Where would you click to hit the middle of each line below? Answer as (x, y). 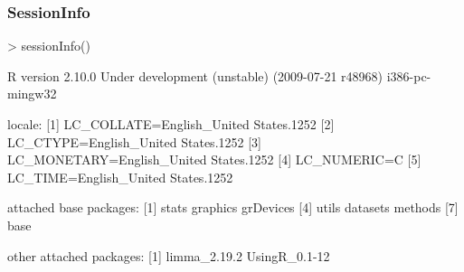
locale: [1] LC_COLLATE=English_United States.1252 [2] (171, 124)
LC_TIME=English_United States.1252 (120, 177)
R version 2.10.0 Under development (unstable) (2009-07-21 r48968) (195, 75)
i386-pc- (409, 75)
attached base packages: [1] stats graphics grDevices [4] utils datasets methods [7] (233, 207)
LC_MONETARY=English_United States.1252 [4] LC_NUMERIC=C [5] (214, 159)
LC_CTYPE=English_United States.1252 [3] (134, 141)
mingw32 (32, 94)
